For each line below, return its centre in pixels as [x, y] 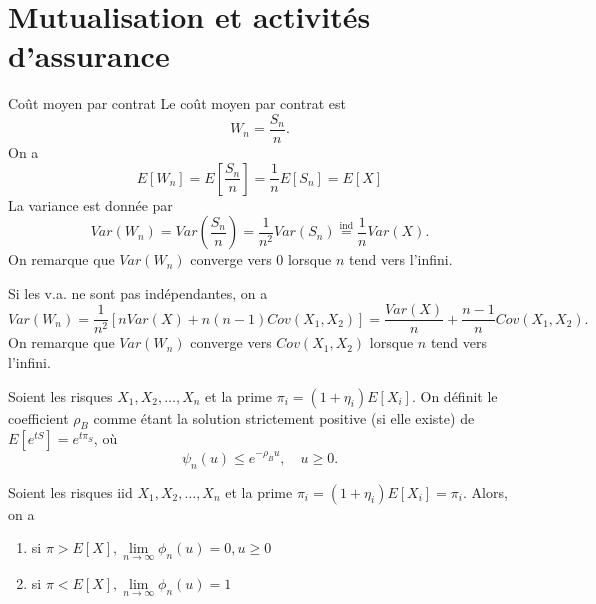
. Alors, [485, 491]
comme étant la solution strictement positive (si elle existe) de [284, 417]
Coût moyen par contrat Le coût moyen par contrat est [177, 103]
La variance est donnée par [90, 204]
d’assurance [89, 55]
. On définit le [454, 395]
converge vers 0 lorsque [261, 259]
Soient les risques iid [70, 491]
